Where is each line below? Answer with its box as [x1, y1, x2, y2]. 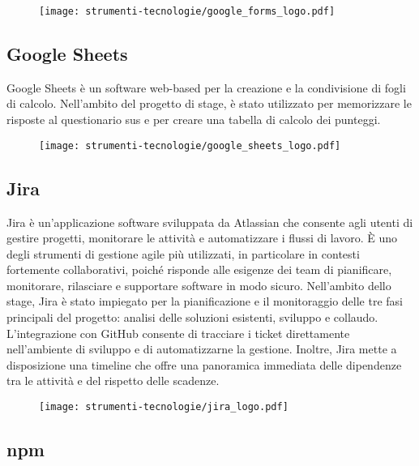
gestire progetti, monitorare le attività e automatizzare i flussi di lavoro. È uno [6, 229, 398, 246]
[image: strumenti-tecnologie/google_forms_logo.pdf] [39, 6, 336, 17]
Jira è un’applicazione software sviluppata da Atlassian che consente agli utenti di [6, 213, 413, 230]
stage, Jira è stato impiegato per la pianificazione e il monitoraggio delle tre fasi [6, 293, 404, 310]
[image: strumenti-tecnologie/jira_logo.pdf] [39, 401, 289, 413]
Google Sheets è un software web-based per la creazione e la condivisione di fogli [6, 79, 406, 96]
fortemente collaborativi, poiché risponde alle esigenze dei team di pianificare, [6, 261, 392, 278]
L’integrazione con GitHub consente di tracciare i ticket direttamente [6, 324, 350, 341]
